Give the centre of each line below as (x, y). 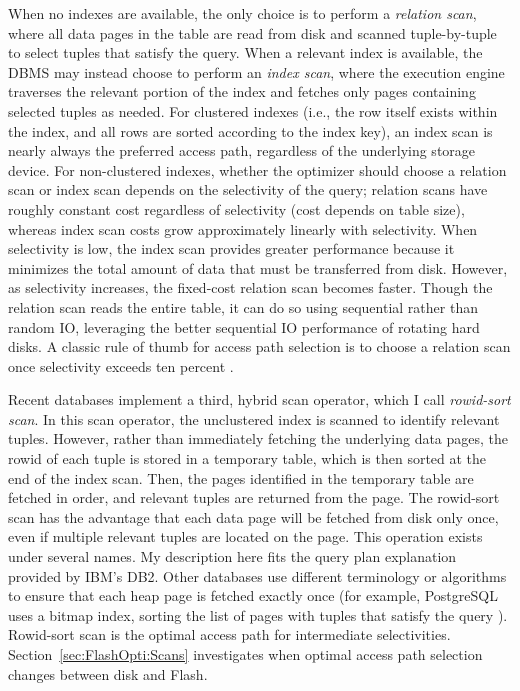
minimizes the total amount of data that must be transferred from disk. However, (258, 267)
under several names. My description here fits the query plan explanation (232, 556)
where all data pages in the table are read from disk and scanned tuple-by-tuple (252, 32)
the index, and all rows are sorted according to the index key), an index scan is (250, 130)
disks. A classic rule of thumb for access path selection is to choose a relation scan (259, 346)
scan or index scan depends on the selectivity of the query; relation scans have (248, 189)
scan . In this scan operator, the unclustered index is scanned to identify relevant (254, 418)
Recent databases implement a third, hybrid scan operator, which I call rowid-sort (259, 399)
